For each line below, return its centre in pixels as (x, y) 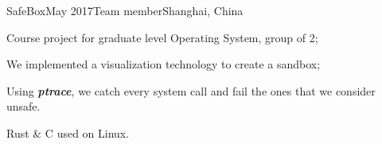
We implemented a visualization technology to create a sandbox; (164, 64)
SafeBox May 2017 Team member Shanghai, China (125, 10)
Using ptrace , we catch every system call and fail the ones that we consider (191, 90)
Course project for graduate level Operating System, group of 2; (162, 37)
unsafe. (23, 106)
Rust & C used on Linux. (68, 132)
